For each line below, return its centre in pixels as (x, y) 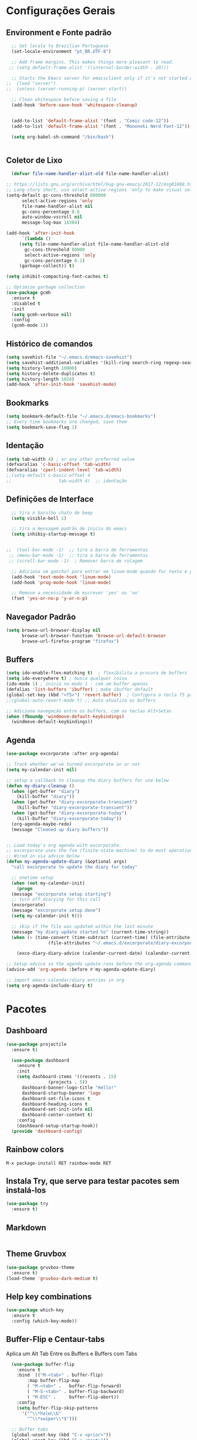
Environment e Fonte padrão (59, 33)
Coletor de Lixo (34, 160)
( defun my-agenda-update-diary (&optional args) (67, 862)
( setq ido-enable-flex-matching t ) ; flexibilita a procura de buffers (97, 673)
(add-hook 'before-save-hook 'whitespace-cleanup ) (74, 105)
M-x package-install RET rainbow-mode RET (59, 1163)
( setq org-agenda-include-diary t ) (50, 985)
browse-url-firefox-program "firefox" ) (70, 641)
